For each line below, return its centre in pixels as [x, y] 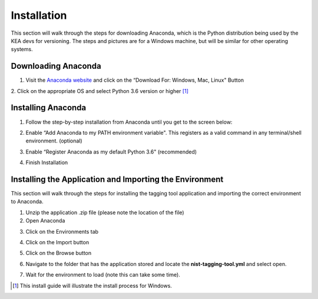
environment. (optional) [54, 141]
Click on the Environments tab [62, 231]
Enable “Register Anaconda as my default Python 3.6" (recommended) [111, 152]
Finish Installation [47, 162]
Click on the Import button [57, 242]
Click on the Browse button [59, 253]
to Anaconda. [27, 202]
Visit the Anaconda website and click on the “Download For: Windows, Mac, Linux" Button [135, 80]
